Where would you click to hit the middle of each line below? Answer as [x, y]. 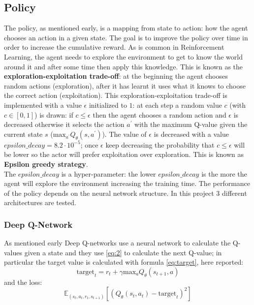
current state [23, 134]
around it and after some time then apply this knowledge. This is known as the [124, 66]
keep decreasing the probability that [160, 144]
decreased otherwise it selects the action [64, 124]
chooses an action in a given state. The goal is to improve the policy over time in [126, 37]
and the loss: [23, 282]
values [13, 252]
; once [89, 144]
